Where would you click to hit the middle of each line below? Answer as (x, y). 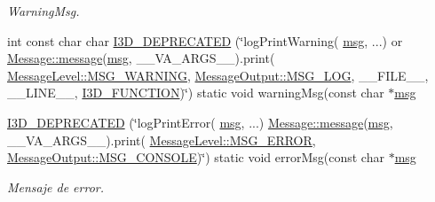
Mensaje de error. (56, 186)
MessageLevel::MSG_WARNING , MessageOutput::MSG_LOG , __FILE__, (218, 75)
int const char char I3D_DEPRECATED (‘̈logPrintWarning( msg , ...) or (205, 40)
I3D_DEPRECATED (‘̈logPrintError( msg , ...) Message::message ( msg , (200, 122)
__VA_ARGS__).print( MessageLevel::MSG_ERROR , (162, 140)
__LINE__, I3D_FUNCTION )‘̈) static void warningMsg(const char (196, 93)
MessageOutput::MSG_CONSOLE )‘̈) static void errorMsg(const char (196, 157)
